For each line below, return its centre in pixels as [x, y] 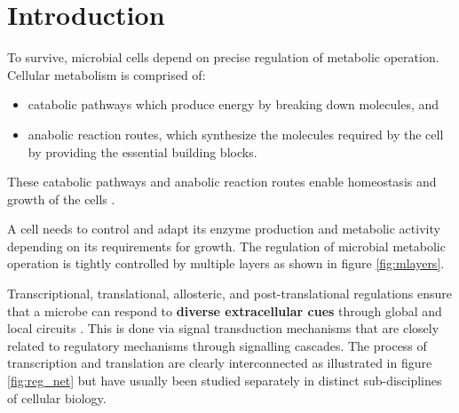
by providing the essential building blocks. [142, 151]
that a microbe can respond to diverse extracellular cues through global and [225, 310]
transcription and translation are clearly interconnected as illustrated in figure [220, 363]
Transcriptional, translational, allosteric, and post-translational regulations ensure [230, 294]
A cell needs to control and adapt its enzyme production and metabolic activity [224, 229]
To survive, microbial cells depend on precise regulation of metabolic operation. [223, 57]
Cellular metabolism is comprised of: [107, 74]
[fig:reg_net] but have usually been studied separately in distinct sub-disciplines [225, 381]
